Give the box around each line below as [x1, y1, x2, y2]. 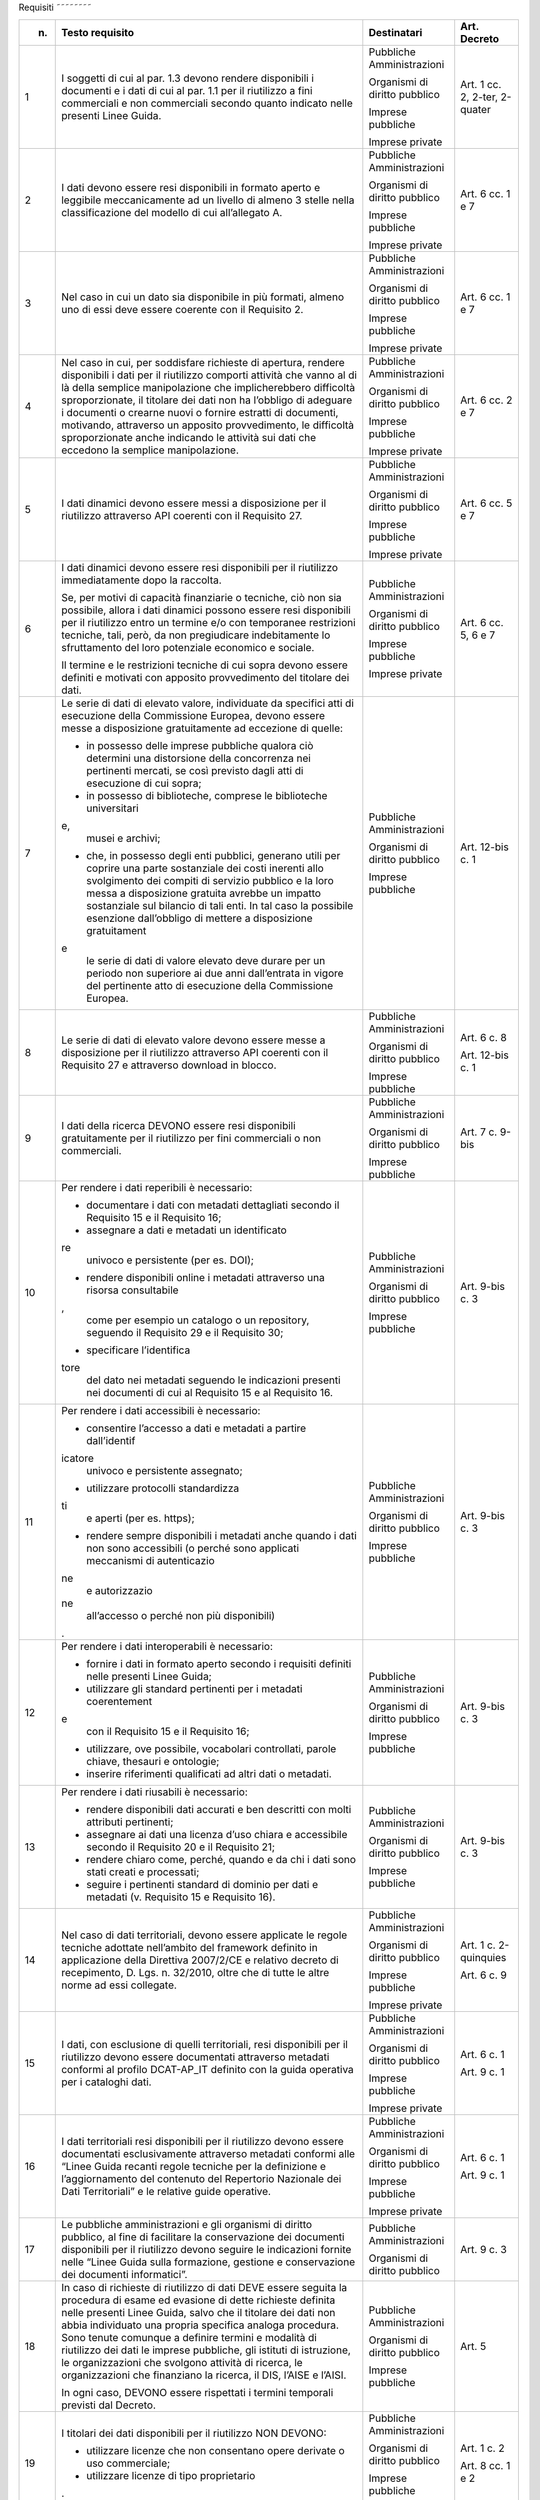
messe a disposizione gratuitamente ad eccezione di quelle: [61, 721, 344, 735]
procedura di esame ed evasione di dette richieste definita [61, 2293, 336, 2307]
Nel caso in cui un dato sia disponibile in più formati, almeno [61, 290, 345, 304]
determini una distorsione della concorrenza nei [86, 751, 312, 765]
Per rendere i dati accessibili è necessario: [61, 1404, 261, 1418]
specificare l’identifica [86, 1343, 191, 1357]
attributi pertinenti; [86, 1815, 174, 1829]
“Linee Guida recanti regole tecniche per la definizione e [61, 2160, 327, 2174]
